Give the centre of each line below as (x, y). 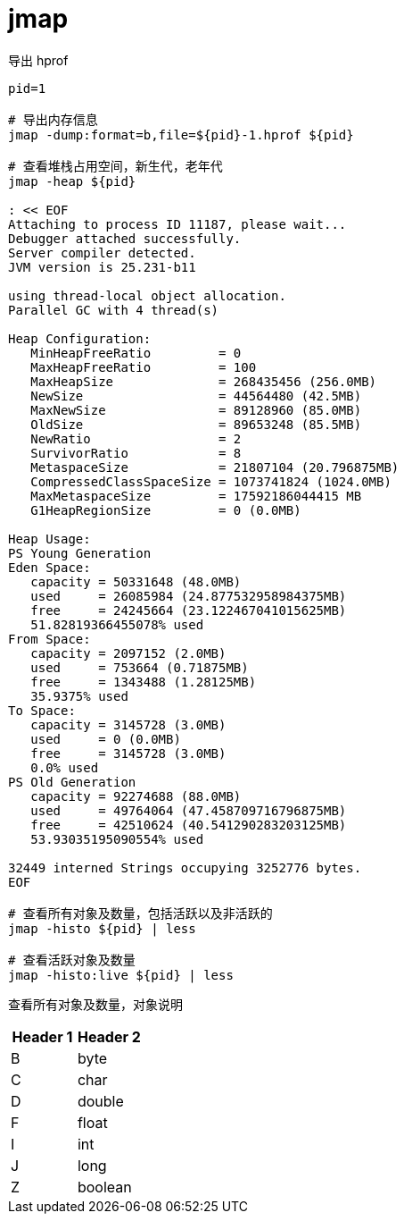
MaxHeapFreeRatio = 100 (144, 367)
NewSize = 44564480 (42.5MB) (196, 396)
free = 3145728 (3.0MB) (128, 753)
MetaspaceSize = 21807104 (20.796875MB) (215, 467)
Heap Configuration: (80, 338)
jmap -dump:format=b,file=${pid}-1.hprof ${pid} (181, 135)
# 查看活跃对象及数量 (72, 960)
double (100, 1101)
